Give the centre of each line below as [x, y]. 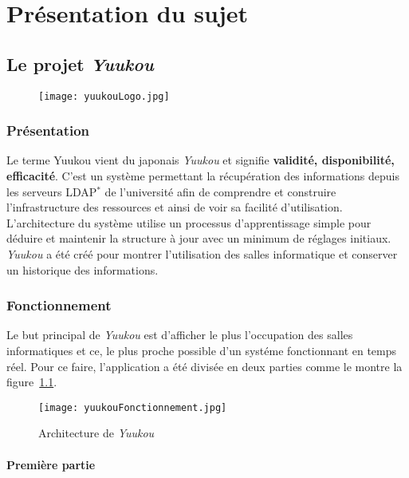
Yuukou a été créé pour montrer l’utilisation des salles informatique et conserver [202, 254]
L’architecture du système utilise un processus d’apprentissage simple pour [189, 222]
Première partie [51, 464]
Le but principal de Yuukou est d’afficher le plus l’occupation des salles [180, 335]
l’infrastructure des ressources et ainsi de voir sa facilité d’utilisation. [175, 207]
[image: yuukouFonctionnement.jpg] [133, 407]
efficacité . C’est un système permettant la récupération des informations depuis [203, 176]
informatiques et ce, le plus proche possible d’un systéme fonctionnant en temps [202, 351]
